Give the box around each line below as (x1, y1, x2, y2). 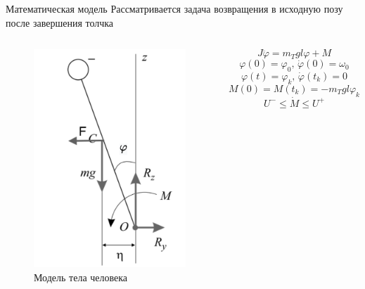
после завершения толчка (6, 15, 114, 30)
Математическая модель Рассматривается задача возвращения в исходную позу (6, 1, 343, 15)
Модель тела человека (34, 269, 128, 284)
